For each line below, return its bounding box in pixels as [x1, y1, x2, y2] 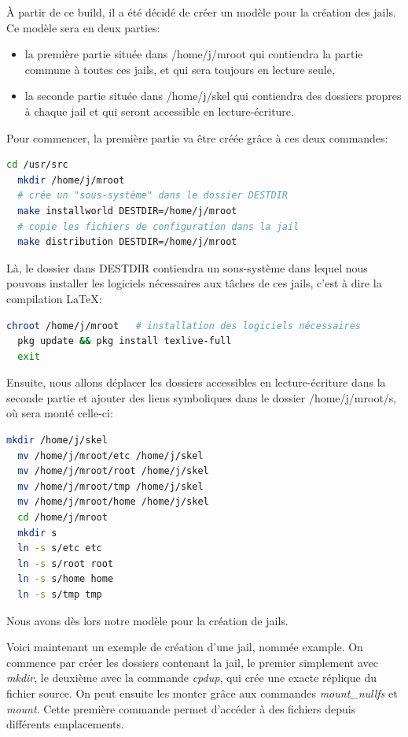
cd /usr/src [6, 159, 68, 171]
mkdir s [17, 527, 57, 539]
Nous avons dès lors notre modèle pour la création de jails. [6, 612, 289, 628]
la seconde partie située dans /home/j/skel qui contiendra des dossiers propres [24, 87, 402, 104]
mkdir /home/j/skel [6, 435, 108, 446]
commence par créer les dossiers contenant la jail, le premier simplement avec [6, 654, 379, 670]
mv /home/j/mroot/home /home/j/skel [17, 496, 209, 508]
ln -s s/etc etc [17, 543, 102, 554]
